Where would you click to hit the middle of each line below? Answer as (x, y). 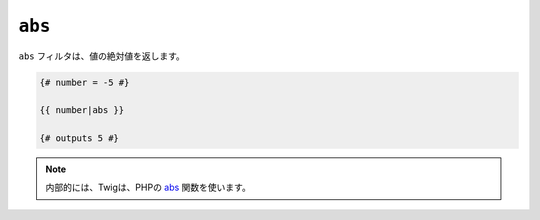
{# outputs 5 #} (79, 138)
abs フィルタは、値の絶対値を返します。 (101, 56)
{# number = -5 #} (84, 82)
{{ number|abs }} (82, 110)
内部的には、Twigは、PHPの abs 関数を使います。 (148, 187)
